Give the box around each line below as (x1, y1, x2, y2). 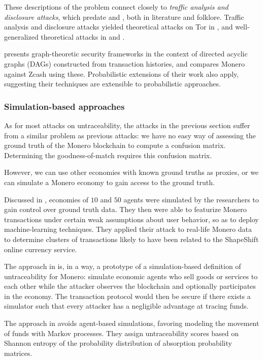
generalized (4, 31, 39, 42)
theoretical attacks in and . (41, 31, 125, 42)
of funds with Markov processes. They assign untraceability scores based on (4, 327, 239, 338)
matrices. (4, 347, 32, 358)
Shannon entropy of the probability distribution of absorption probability (4, 338, 232, 348)
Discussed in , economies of (4, 194, 89, 204)
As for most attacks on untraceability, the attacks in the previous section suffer (4, 119, 250, 130)
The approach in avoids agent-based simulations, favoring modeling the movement (4, 318, 259, 328)
